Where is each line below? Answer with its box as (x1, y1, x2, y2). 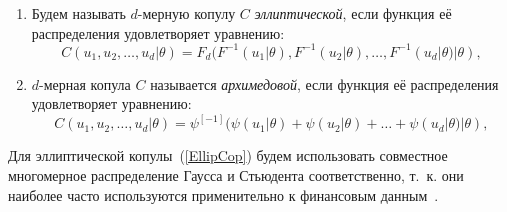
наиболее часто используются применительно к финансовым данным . (8, 184, 439, 205)
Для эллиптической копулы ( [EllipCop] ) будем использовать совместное (8, 145, 448, 166)
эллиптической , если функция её (254, 3, 452, 23)
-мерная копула (39, 73, 131, 94)
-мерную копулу (137, 3, 236, 23)
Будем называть (31, 3, 126, 23)
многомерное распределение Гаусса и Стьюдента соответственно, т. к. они (8, 164, 464, 185)
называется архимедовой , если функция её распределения (150, 73, 499, 94)
